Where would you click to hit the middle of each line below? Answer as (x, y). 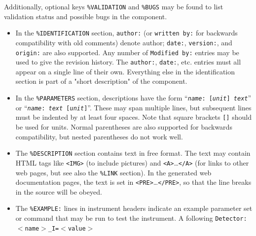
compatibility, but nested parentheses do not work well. (99, 136)
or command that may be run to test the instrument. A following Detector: (131, 218)
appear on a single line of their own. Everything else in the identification (125, 71)
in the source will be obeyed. (59, 191)
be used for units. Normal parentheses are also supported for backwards (124, 127)
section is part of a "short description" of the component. (101, 81)
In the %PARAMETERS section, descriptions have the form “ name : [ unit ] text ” (133, 98)
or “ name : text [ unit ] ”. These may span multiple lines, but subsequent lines (133, 107)
